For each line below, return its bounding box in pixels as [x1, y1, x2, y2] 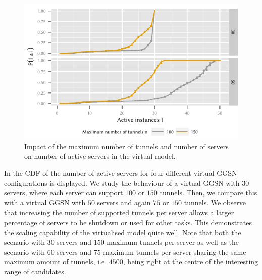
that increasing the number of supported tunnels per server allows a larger [4, 207, 234, 218]
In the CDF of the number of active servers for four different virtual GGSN [4, 168, 237, 178]
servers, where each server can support [4, 187, 123, 198]
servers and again [97, 197, 151, 207]
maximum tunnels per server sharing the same [103, 246, 246, 257]
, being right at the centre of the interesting [123, 256, 258, 267]
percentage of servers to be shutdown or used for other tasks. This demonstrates [4, 217, 252, 228]
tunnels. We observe [184, 197, 246, 207]
